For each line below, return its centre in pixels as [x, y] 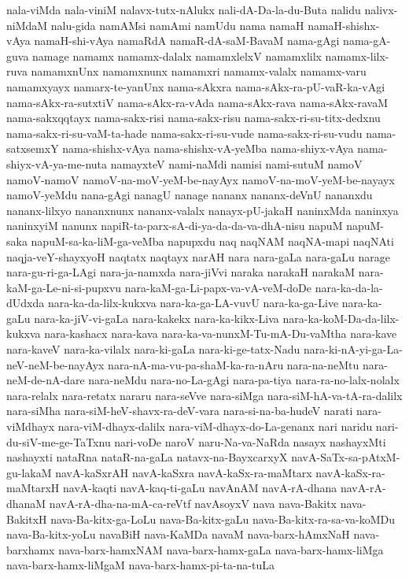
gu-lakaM [29, 472]
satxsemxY [33, 148]
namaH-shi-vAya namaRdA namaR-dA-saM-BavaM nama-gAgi [187, 41]
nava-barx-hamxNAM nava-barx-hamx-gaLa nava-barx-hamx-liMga [221, 549]
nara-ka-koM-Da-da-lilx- [341, 318]
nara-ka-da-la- [349, 287]
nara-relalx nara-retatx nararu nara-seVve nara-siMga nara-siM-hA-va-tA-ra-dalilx [204, 395]
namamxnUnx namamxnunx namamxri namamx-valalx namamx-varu [199, 71]
